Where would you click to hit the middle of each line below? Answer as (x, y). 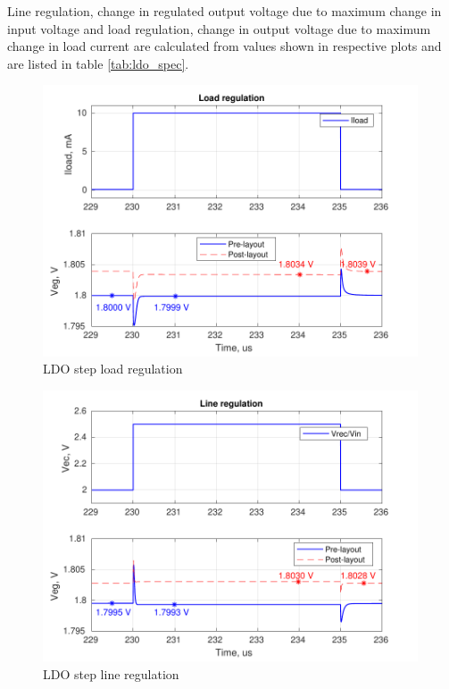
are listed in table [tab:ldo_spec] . (98, 63)
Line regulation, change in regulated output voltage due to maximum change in (224, 11)
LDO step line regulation (111, 674)
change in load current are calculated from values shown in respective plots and (224, 46)
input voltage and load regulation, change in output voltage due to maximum (219, 28)
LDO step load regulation (113, 369)
